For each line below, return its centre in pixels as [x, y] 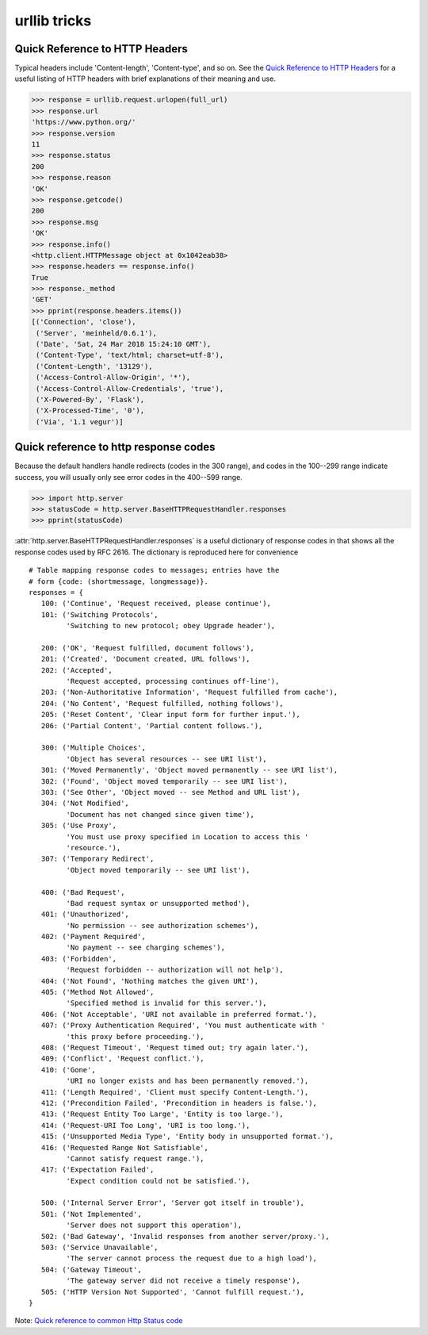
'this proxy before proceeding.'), [136, 1036]
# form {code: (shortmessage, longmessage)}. [119, 581]
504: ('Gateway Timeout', [91, 1270]
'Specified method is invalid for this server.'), [166, 1003]
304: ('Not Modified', [85, 804]
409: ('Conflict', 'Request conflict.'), [123, 1059]
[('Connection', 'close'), [84, 322]
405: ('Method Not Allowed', [97, 992]
